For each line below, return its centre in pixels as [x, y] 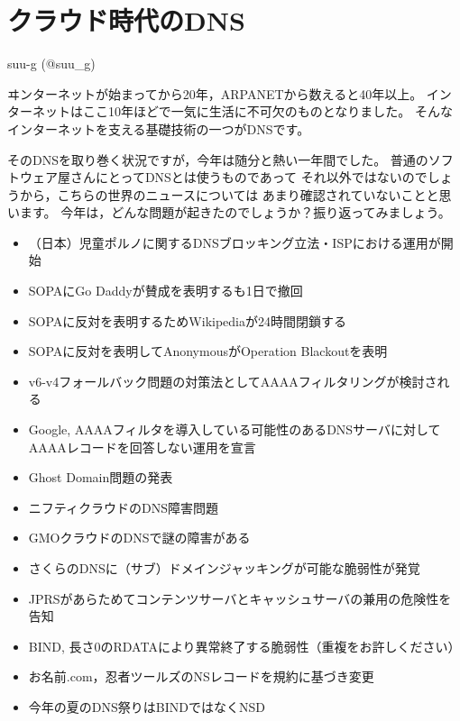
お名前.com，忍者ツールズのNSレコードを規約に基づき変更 [201, 676]
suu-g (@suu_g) [51, 64]
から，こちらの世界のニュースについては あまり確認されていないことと [229, 194]
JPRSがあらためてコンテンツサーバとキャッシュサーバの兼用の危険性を [240, 598]
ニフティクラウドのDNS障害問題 [123, 507]
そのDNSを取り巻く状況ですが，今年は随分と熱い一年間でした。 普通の [218, 159]
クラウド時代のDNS [126, 20]
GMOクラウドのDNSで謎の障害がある [139, 538]
